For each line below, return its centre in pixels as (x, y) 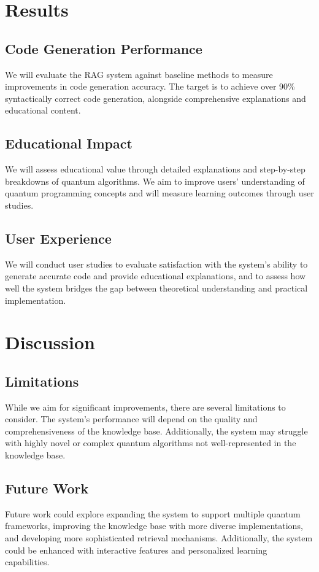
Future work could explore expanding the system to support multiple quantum (153, 513)
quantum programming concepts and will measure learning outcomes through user (159, 193)
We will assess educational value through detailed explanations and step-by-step (155, 169)
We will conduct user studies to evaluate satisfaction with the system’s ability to (156, 264)
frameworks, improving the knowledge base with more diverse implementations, (154, 526)
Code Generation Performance (104, 48)
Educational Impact (69, 143)
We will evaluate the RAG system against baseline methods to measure (139, 74)
